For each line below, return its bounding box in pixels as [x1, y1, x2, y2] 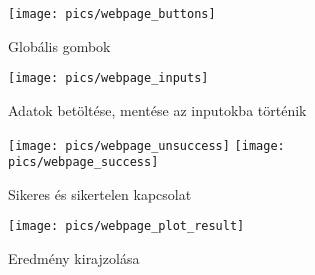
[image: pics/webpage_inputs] [8, 71, 209, 86]
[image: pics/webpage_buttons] [8, 7, 216, 21]
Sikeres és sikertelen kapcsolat [8, 183, 192, 204]
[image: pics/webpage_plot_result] [8, 219, 245, 234]
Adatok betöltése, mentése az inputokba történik [8, 99, 307, 120]
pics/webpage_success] [8, 155, 159, 170]
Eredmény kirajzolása [8, 248, 140, 269]
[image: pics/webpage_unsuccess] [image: [8, 138, 285, 153]
